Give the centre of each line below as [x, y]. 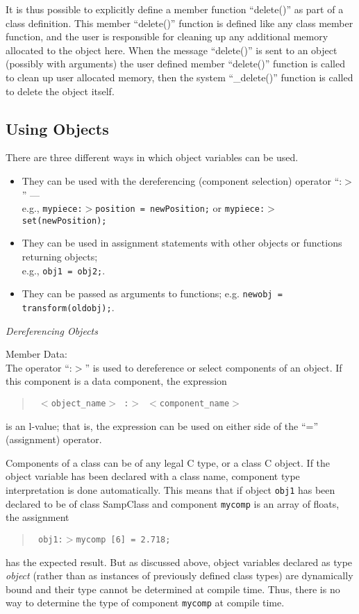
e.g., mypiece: [52, 208]
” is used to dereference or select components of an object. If [214, 367]
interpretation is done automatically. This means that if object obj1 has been [170, 490]
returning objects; [60, 257]
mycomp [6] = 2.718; [123, 539]
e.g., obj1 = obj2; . [64, 270]
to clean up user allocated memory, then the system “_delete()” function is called [179, 77]
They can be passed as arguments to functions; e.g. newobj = [152, 293]
